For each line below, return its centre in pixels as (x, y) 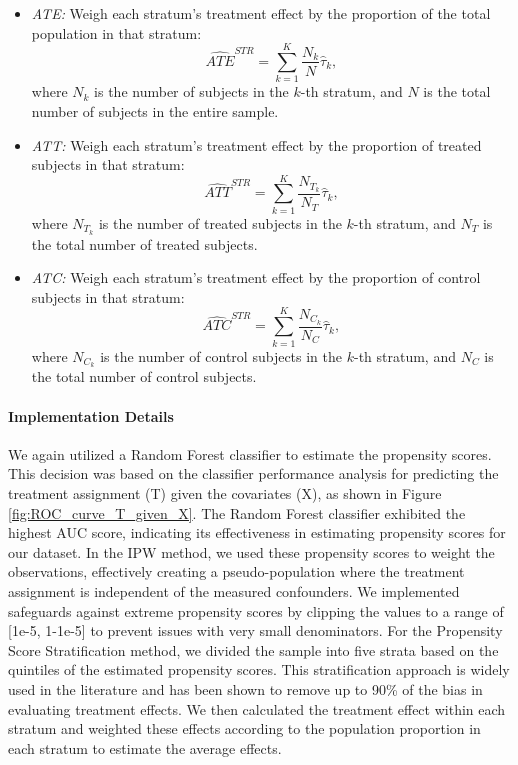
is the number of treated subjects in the (220, 222)
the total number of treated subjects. (144, 243)
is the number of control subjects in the (221, 355)
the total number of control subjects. (144, 376)
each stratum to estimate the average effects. (145, 747)
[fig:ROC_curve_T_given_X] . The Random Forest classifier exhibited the (237, 512)
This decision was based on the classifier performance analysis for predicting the (253, 473)
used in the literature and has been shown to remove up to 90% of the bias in (245, 688)
